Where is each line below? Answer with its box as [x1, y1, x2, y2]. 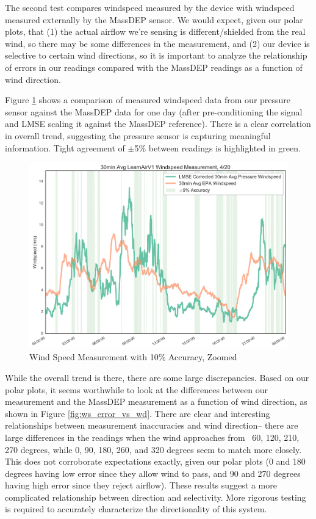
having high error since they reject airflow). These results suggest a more [5, 479, 277, 492]
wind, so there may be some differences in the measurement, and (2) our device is [5, 37, 310, 49]
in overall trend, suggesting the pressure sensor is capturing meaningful [5, 129, 271, 142]
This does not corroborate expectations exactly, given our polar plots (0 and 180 [5, 455, 306, 468]
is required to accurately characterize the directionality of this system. [5, 503, 267, 515]
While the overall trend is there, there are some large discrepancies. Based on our [5, 371, 309, 383]
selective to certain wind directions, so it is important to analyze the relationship [5, 49, 307, 62]
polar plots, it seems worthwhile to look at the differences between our [5, 383, 268, 396]
